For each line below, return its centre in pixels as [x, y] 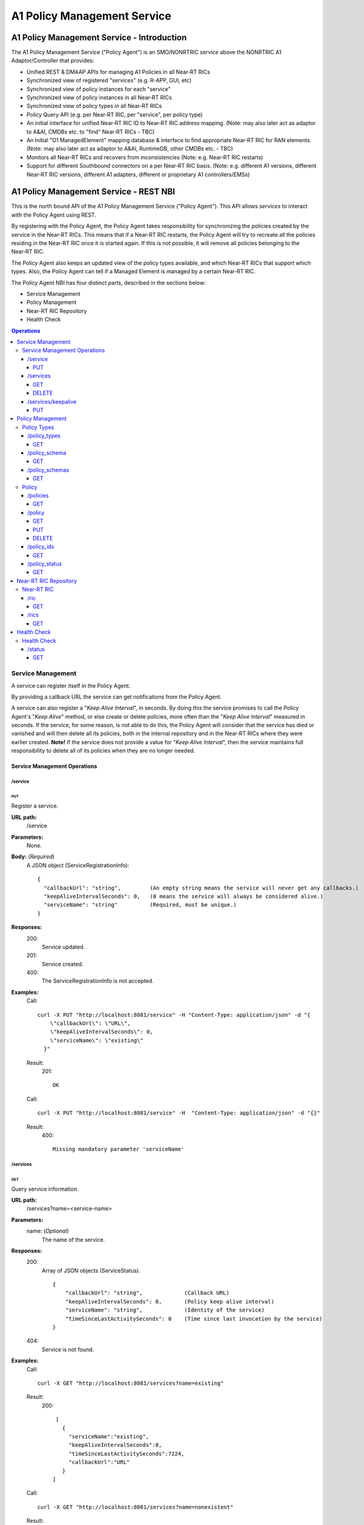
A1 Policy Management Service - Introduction [99, 38]
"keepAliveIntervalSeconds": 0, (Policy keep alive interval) [170, 1301]
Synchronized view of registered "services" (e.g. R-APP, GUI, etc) [109, 81]
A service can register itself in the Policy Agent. [71, 686]
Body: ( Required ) [33, 856]
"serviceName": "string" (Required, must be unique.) [140, 905]
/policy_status [45, 564]
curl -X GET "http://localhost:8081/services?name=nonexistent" [136, 1507]
